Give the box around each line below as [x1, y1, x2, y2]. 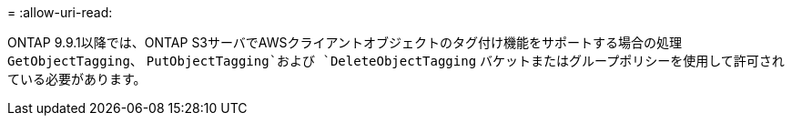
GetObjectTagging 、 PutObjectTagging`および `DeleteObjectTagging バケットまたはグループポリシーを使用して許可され [7, 53, 785, 68]
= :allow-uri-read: [7, 5, 113, 20]
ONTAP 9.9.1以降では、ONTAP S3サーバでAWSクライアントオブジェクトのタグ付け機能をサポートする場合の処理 [7, 35, 682, 50]
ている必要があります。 [7, 71, 147, 87]
